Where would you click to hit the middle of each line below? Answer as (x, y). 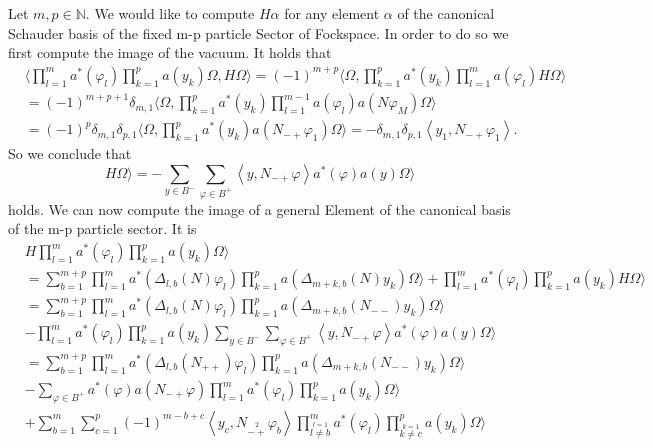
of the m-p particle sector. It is (102, 228)
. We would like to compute (170, 13)
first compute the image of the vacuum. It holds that (170, 52)
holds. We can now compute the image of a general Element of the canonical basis (259, 208)
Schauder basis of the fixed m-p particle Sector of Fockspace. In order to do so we (258, 32)
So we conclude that (70, 153)
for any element (332, 13)
